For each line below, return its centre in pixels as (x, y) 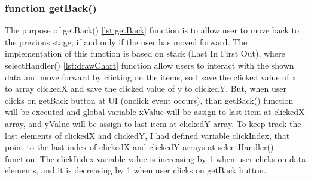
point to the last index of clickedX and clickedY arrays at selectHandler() (139, 147)
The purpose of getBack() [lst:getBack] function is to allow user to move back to (152, 30)
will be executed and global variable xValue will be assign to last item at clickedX (155, 112)
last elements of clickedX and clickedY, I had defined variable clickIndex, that (147, 135)
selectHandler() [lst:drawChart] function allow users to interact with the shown (150, 65)
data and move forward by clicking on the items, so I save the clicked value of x (151, 77)
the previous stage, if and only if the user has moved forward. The (126, 41)
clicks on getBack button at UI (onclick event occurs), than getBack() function (149, 100)
